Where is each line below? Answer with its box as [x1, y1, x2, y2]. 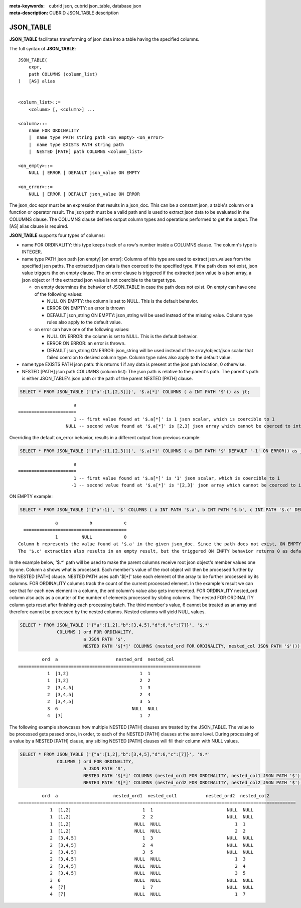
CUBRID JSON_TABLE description [49, 10, 119, 16]
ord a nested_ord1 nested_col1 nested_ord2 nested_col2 [42, 793, 269, 798]
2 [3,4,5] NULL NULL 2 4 [50, 863, 246, 869]
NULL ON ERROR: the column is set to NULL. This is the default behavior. [47, 333, 198, 339]
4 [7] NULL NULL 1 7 [50, 891, 246, 897]
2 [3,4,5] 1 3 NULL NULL [50, 835, 254, 841]
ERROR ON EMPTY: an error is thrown [47, 305, 125, 311]
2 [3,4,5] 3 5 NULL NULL [50, 849, 254, 855]
